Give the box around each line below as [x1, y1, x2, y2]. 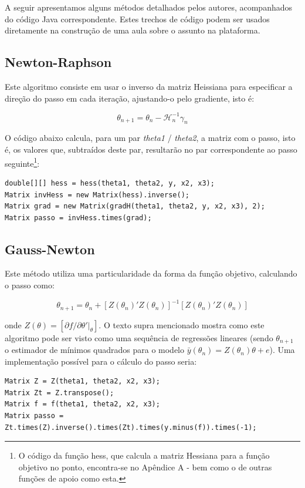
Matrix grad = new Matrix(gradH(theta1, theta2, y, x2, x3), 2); [5, 202, 265, 211]
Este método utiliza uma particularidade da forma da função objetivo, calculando [5, 267, 297, 280]
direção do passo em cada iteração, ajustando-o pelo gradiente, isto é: [5, 92, 255, 104]
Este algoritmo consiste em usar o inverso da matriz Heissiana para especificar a [5, 80, 293, 92]
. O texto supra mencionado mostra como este [99, 318, 265, 331]
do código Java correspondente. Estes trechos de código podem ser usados [5, 12, 270, 25]
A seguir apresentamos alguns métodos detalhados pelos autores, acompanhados [5, 1, 293, 13]
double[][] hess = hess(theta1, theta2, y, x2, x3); [5, 179, 215, 187]
